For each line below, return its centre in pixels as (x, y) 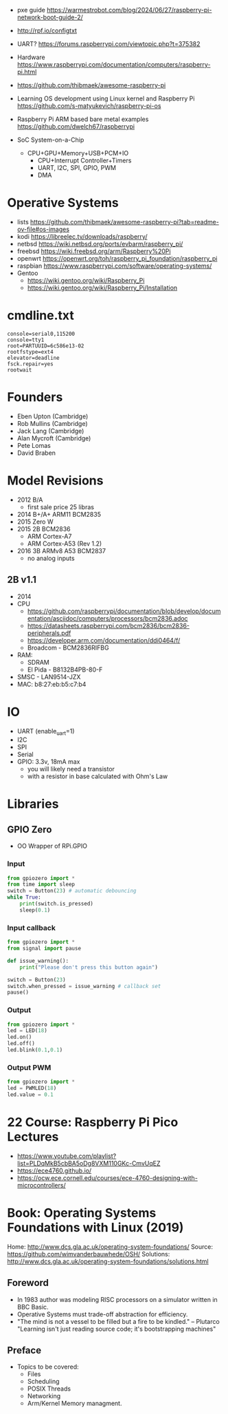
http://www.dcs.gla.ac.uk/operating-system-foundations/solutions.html (108, 1261)
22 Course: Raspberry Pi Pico (93, 1123)
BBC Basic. (33, 1307)
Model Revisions (55, 480)
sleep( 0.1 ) (35, 910)
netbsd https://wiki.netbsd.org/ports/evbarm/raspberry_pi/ (100, 244)
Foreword (28, 1283)
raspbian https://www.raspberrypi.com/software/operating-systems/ (114, 266)
